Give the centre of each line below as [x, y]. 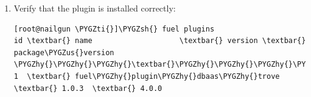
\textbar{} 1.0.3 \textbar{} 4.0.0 [88, 88]
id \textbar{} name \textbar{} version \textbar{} [160, 41]
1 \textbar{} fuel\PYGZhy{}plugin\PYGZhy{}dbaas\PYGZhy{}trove [147, 76]
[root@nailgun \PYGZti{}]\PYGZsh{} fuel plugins [114, 29]
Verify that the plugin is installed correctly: [95, 8]
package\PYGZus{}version [64, 52]
